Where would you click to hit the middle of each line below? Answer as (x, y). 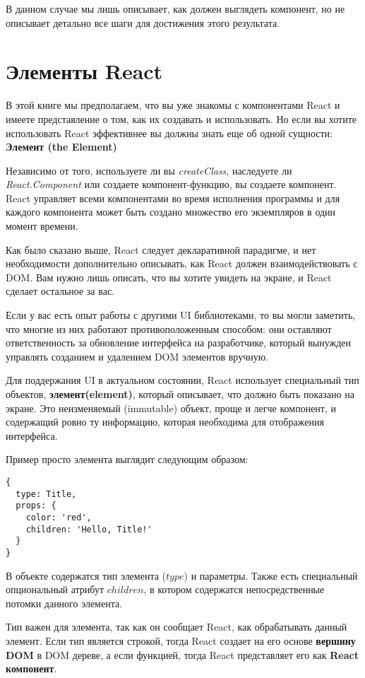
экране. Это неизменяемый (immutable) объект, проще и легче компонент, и (171, 408)
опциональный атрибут (55, 589)
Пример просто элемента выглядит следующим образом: (127, 459)
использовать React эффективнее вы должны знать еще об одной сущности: (169, 133)
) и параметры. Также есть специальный (271, 575)
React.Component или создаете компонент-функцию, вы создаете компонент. (171, 184)
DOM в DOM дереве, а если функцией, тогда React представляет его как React (182, 654)
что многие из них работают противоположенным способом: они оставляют (169, 328)
